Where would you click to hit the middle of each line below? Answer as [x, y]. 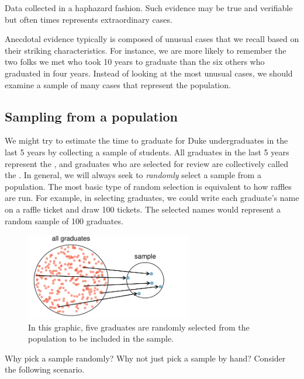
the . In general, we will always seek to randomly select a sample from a [133, 175]
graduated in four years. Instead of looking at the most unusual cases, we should [149, 73]
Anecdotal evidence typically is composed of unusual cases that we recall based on [152, 39]
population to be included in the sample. [101, 338]
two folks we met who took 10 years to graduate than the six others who [135, 62]
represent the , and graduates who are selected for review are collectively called [146, 163]
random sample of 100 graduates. [64, 220]
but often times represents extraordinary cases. [89, 19]
